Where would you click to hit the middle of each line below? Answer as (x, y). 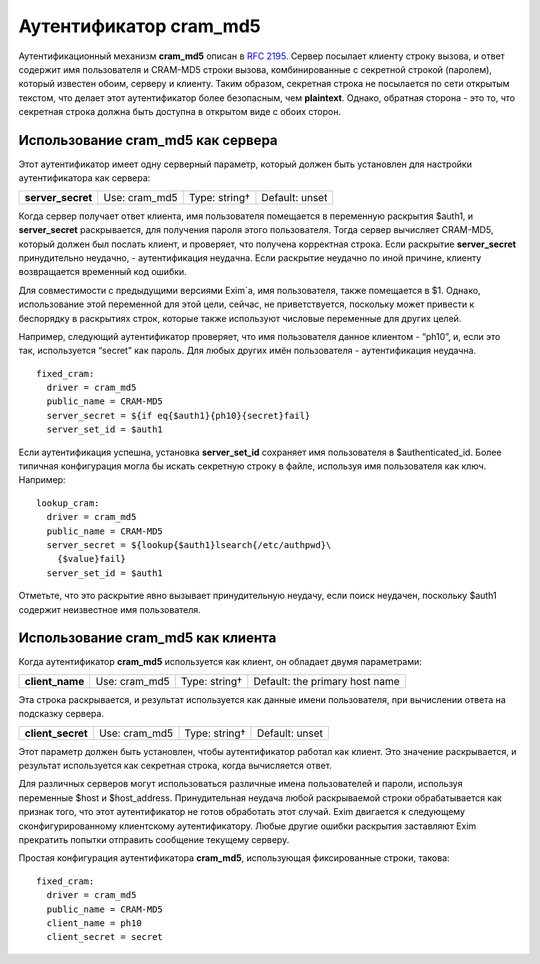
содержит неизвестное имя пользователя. (110, 609)
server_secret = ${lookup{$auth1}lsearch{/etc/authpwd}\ (189, 545)
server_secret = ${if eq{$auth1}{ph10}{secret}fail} (178, 415)
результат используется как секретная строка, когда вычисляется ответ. (175, 766)
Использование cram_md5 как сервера (148, 140)
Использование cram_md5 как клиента (147, 638)
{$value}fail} (91, 559)
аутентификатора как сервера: (84, 178)
